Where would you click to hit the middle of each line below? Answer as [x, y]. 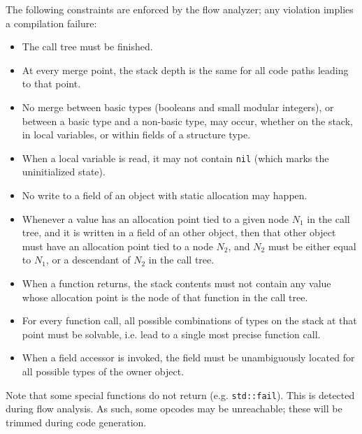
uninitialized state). [64, 172]
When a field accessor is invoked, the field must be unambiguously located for [188, 357]
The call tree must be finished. [87, 46]
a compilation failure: [51, 23]
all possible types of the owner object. [103, 371]
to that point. [51, 84]
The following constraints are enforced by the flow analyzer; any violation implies [180, 9]
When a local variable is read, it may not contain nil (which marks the [175, 158]
